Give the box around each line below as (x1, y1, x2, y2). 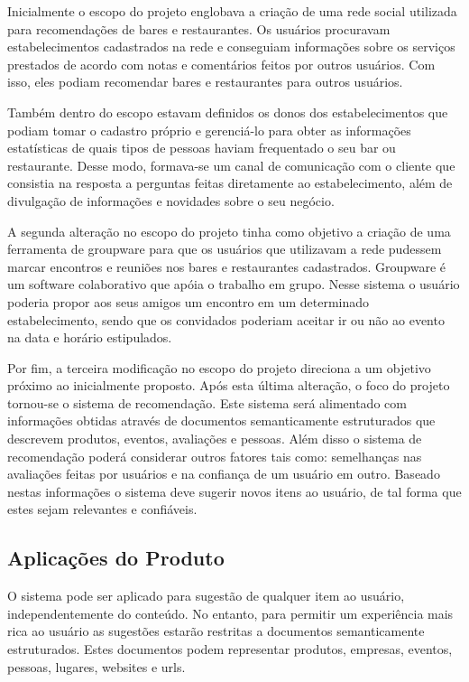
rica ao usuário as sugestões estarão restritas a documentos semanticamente (7, 621, 425, 640)
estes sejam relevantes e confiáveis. (7, 500, 198, 519)
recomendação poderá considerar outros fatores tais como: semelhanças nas (7, 446, 422, 465)
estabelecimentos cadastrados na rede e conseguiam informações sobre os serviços (7, 37, 455, 56)
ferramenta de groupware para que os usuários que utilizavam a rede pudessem (7, 239, 442, 258)
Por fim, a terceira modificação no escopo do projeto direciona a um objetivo (7, 358, 431, 377)
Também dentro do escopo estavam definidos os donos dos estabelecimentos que (7, 102, 448, 121)
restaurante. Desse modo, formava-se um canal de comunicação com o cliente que (7, 155, 455, 174)
